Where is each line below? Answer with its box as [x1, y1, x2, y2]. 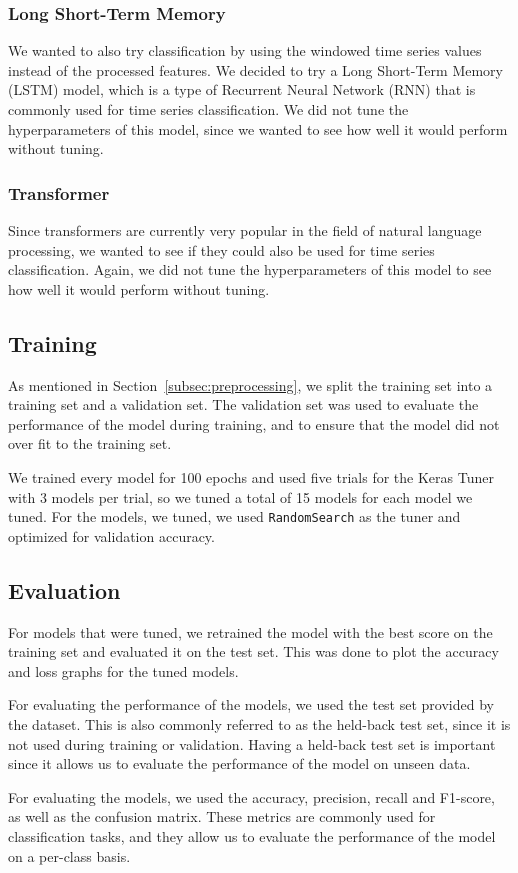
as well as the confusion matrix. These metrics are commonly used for [8, 806, 436, 827]
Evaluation [8, 574, 121, 605]
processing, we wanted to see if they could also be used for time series [8, 239, 435, 260]
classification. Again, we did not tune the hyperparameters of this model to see [8, 259, 492, 280]
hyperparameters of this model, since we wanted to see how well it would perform [8, 118, 508, 139]
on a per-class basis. [8, 845, 131, 866]
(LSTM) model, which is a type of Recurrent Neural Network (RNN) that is [8, 79, 476, 100]
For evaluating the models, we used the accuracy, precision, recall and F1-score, [8, 786, 495, 807]
